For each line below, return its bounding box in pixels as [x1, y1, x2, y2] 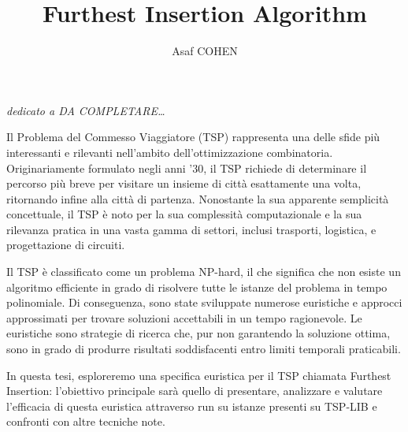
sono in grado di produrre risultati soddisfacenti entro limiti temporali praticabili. [6, 341, 401, 357]
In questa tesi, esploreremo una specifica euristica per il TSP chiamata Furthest [6, 367, 391, 383]
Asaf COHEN [172, 43, 238, 59]
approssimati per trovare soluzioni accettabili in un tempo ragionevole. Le [6, 309, 362, 326]
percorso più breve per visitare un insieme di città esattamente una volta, [6, 175, 362, 192]
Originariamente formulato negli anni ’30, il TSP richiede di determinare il [6, 159, 367, 176]
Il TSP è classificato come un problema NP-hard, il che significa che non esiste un [6, 263, 401, 280]
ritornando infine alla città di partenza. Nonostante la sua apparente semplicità [6, 190, 389, 207]
